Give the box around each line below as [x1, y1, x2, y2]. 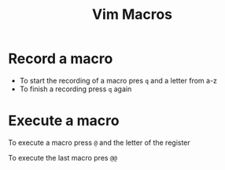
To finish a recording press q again [19, 84, 132, 94]
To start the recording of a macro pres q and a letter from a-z [19, 76, 218, 85]
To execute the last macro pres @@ [8, 153, 118, 162]
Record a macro [8, 50, 113, 68]
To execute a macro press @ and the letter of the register [8, 138, 190, 147]
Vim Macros [91, 6, 173, 24]
